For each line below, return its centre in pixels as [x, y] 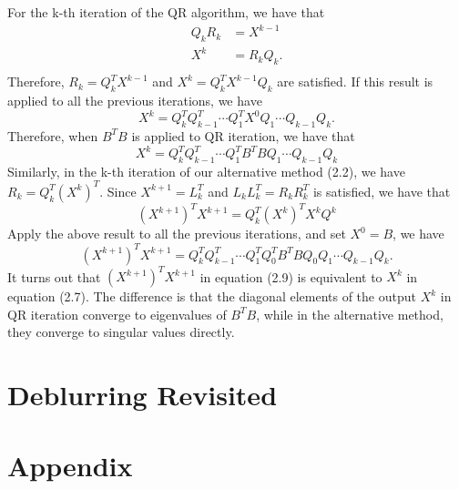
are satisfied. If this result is [355, 81]
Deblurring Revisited [143, 395]
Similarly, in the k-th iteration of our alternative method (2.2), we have [206, 171]
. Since [118, 191]
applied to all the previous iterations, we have [135, 101]
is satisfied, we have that [382, 191]
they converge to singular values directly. [121, 332]
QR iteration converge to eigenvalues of [117, 314]
